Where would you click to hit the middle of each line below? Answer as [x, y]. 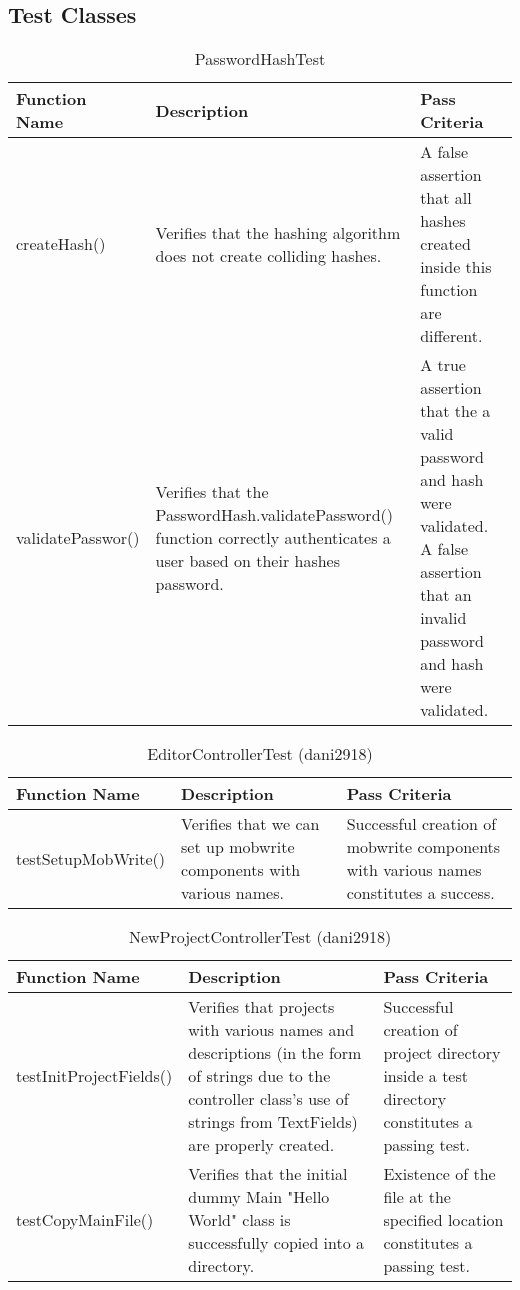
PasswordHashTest [260, 59]
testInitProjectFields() [94, 1076]
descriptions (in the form [275, 1053]
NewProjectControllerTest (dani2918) [260, 937]
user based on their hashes [247, 560]
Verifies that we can [250, 824]
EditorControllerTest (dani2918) [260, 754]
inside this [456, 267]
